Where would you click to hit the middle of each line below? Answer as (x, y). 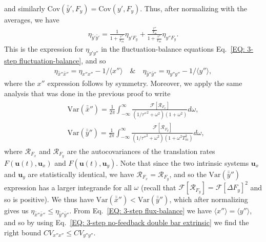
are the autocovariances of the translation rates (141, 151)
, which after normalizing (209, 199)
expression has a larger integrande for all (68, 187)
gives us (16, 211)
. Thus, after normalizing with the (193, 8)
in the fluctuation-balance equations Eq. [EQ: (173, 49)
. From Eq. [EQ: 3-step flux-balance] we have (140, 211)
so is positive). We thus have (49, 199)
